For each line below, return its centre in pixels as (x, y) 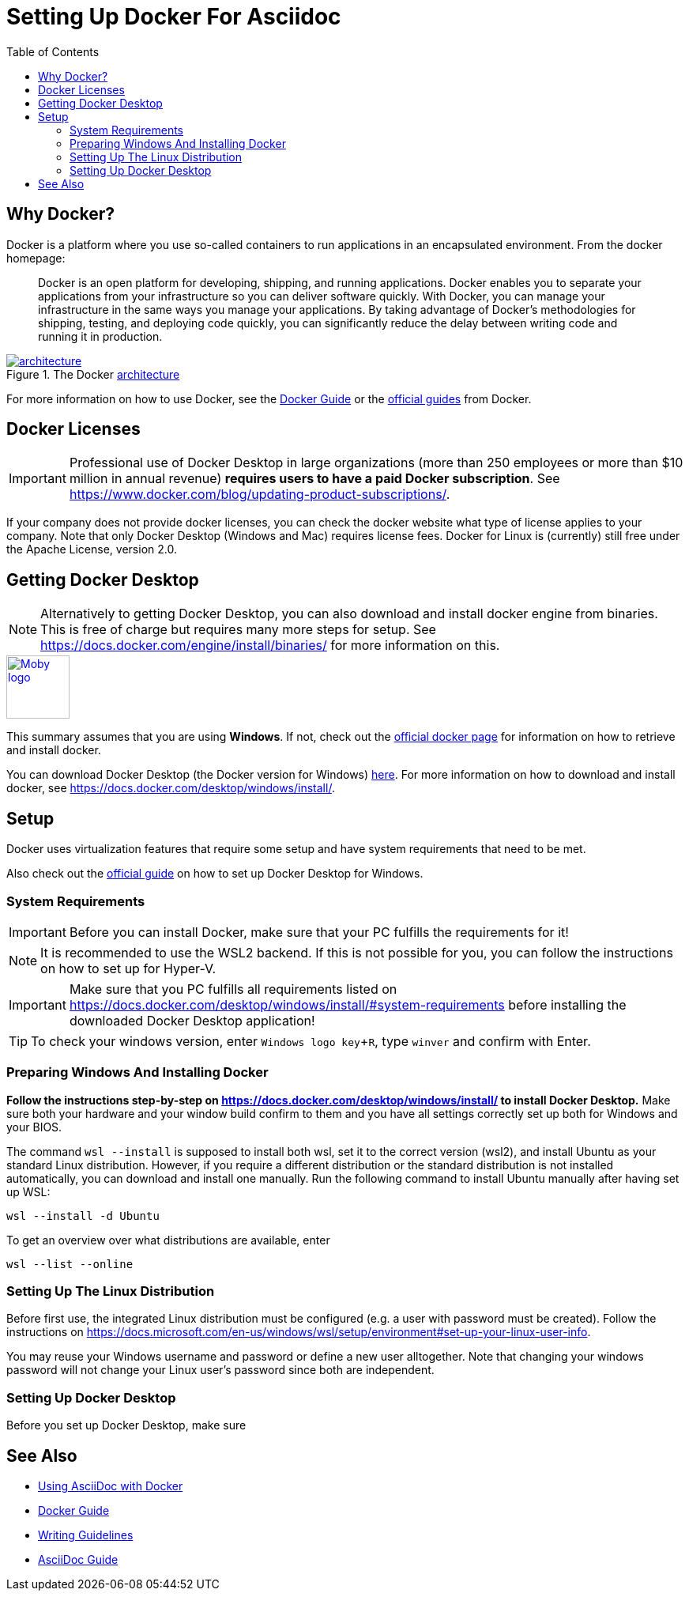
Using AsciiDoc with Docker (111, 1486)
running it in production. (100, 336)
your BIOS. (34, 1127)
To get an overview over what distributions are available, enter (168, 1240)
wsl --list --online (70, 1264)
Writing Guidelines (86, 1535)
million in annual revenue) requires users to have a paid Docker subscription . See (314, 479)
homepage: (36, 258)
